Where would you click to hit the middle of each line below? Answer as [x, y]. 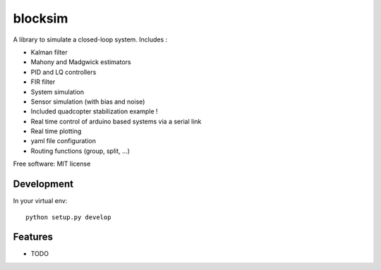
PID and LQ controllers [64, 72]
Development [43, 184]
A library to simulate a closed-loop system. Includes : [90, 39]
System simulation [58, 92]
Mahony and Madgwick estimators [81, 62]
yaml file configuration [64, 141]
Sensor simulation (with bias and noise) [88, 102]
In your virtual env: [40, 201]
